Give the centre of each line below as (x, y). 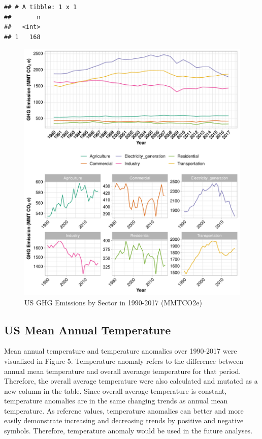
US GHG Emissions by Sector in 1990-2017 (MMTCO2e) (113, 302)
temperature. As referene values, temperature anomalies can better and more (124, 410)
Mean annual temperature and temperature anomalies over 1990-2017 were (121, 351)
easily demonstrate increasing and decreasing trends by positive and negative (124, 420)
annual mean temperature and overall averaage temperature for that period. (123, 371)
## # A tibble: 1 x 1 (41, 7)
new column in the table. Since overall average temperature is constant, (116, 390)
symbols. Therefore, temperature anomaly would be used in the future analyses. (128, 431)
